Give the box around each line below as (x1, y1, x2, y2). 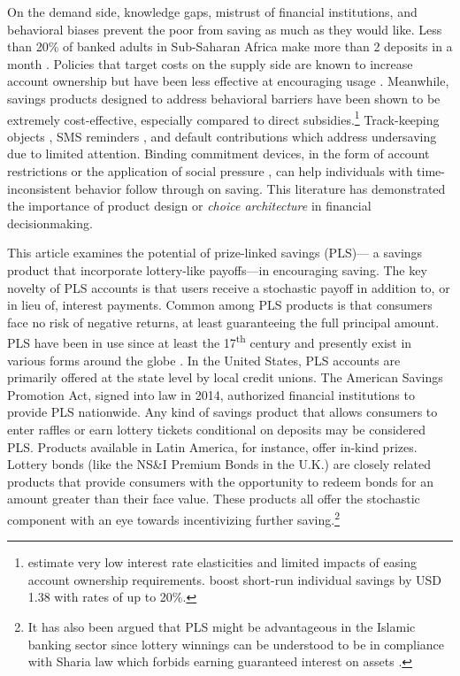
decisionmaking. (7, 213, 93, 232)
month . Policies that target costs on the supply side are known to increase (7, 54, 413, 73)
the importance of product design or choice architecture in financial (7, 196, 372, 215)
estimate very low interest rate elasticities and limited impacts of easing (27, 553, 417, 572)
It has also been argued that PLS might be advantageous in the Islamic (27, 617, 416, 635)
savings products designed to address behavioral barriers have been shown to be (7, 88, 441, 107)
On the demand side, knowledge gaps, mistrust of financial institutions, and (7, 3, 418, 20)
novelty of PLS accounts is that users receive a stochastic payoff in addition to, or (7, 278, 450, 296)
